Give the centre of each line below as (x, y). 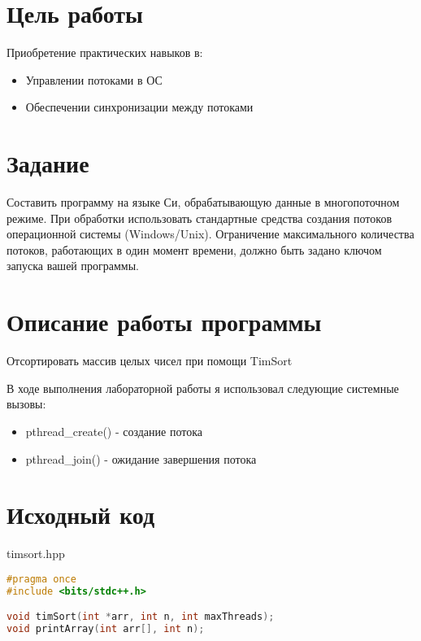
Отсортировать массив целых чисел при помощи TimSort (150, 361)
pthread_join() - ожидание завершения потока (141, 458)
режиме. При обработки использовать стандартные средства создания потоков (200, 218)
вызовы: (26, 404)
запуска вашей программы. (73, 266)
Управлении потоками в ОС (94, 79)
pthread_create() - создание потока (114, 431)
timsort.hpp (36, 554)
